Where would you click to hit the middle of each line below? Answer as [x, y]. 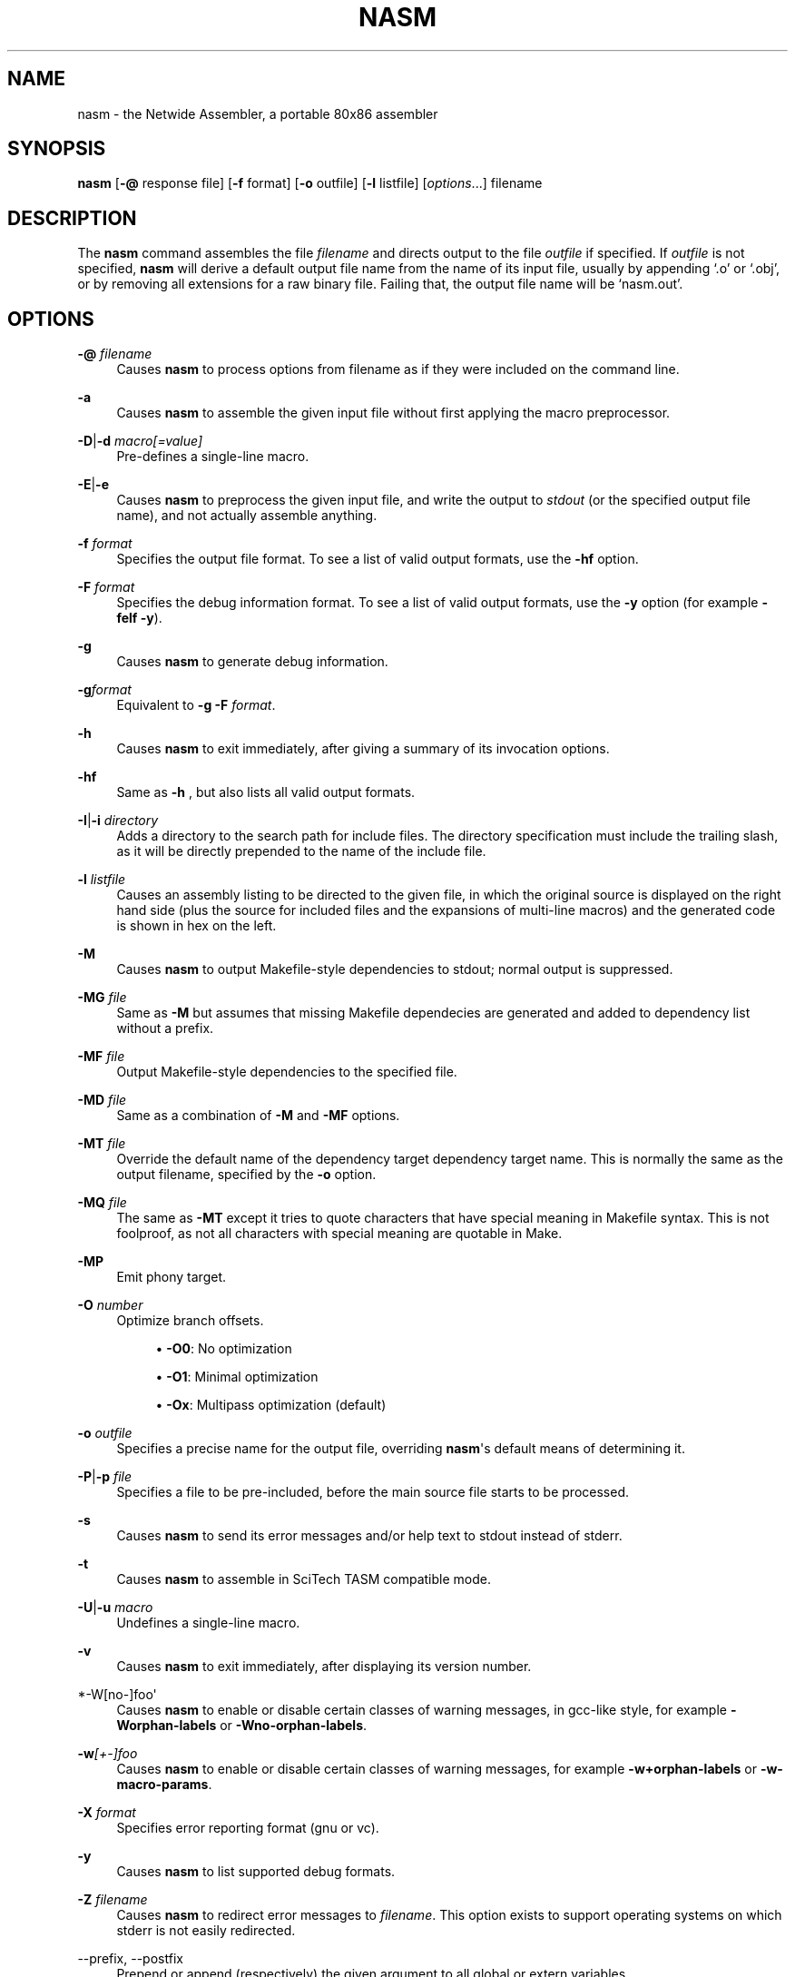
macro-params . [164, 1785]
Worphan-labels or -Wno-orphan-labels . [242, 1726]
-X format [107, 1813]
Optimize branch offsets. [190, 1321]
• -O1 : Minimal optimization [237, 1377]
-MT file [102, 1144]
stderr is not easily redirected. [206, 1931]
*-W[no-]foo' [117, 1695]
